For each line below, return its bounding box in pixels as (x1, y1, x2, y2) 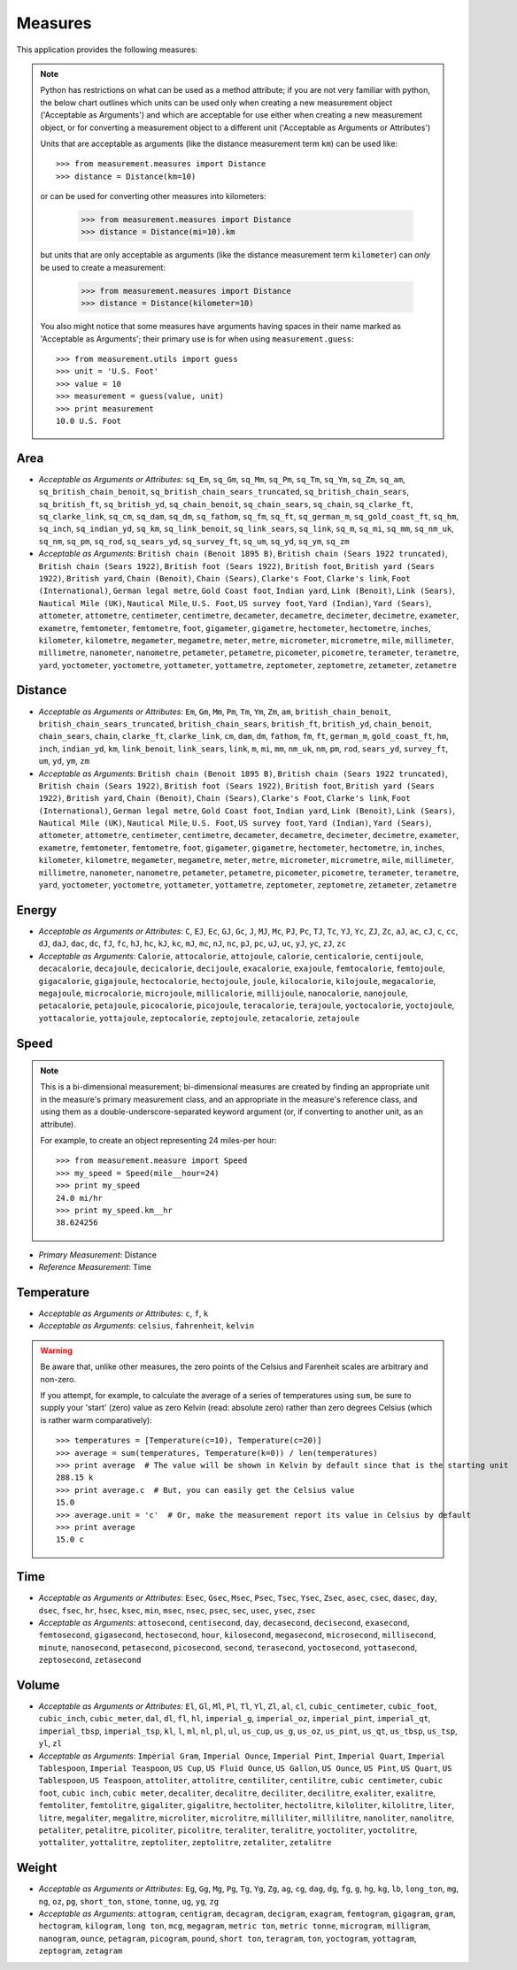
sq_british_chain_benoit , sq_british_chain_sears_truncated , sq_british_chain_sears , (38, 487, 410, 497)
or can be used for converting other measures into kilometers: (40, 191, 266, 202)
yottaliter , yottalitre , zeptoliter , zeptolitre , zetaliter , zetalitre (38, 1837, 332, 1848)
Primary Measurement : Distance (38, 1249, 157, 1260)
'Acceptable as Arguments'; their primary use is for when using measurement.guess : (40, 333, 354, 344)
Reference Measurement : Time (38, 1262, 152, 1273)
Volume (16, 1678, 60, 1692)
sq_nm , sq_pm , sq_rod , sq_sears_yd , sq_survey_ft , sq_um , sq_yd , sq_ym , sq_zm (38, 535, 350, 546)
